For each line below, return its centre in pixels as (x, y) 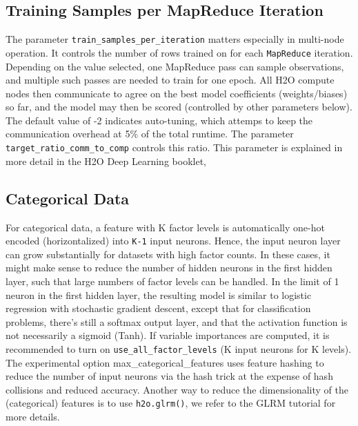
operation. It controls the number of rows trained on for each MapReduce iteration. (179, 52)
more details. (33, 417)
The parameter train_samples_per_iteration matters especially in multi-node (175, 39)
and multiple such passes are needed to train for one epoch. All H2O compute (170, 80)
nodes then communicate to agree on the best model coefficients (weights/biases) (177, 93)
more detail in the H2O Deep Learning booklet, (106, 161)
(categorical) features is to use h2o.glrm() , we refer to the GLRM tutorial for (171, 403)
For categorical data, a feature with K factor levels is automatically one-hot (165, 227)
